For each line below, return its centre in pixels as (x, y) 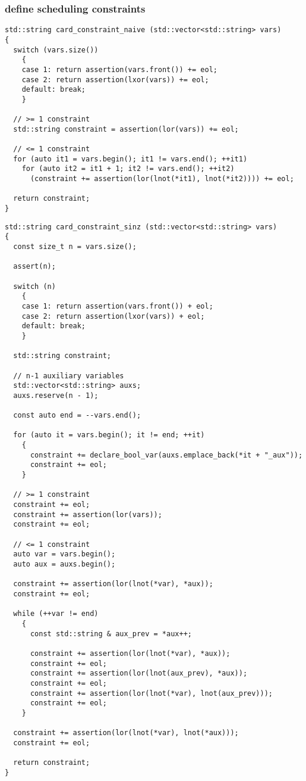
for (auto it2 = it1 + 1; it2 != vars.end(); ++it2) (128, 169)
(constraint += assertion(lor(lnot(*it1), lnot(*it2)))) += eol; (162, 179)
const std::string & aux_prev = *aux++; (111, 634)
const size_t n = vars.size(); (75, 247)
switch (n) (34, 286)
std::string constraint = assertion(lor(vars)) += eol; (126, 129)
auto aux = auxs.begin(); (64, 564)
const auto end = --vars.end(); (77, 416)
